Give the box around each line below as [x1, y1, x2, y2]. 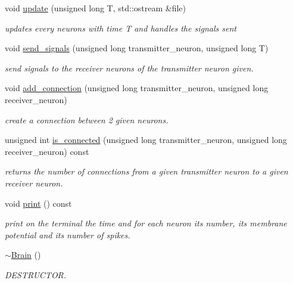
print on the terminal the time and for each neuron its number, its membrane [5, 217, 287, 229]
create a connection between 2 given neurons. [5, 113, 169, 126]
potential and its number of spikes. [5, 228, 130, 241]
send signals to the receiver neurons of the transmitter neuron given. [5, 61, 254, 74]
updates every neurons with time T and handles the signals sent [5, 21, 236, 34]
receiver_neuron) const [5, 145, 89, 157]
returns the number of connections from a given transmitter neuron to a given [5, 165, 288, 178]
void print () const [5, 197, 72, 209]
